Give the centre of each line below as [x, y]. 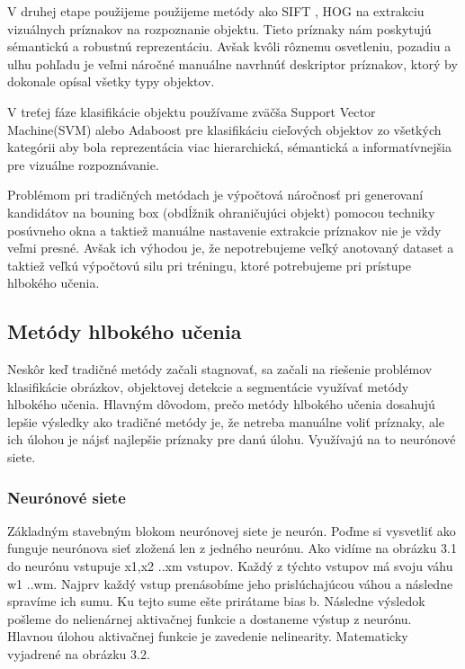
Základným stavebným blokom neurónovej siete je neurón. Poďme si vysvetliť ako [232, 530]
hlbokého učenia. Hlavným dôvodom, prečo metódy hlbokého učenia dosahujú [221, 404]
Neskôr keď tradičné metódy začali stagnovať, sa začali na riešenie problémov [220, 369]
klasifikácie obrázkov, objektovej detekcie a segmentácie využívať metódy [208, 386]
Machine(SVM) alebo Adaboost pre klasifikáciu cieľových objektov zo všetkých [224, 129]
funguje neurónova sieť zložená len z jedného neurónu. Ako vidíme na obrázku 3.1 [232, 548]
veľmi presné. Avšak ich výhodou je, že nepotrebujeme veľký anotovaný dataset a [231, 248]
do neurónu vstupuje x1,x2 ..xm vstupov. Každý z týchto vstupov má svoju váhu [230, 566]
